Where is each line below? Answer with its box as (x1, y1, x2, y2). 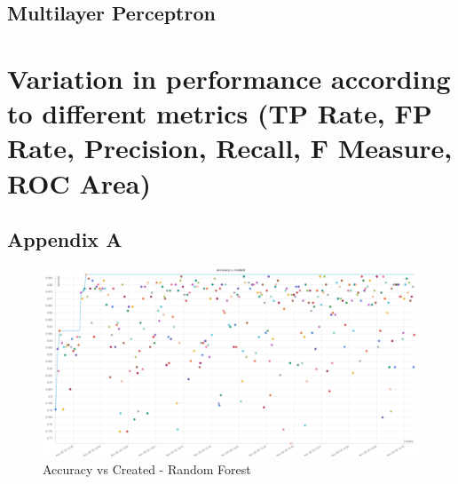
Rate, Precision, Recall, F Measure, (7, 130, 453, 166)
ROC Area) (7, 164, 151, 201)
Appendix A (7, 226, 122, 253)
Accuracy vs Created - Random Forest (43, 459, 251, 478)
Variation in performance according (7, 60, 451, 96)
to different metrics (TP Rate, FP (7, 95, 432, 131)
